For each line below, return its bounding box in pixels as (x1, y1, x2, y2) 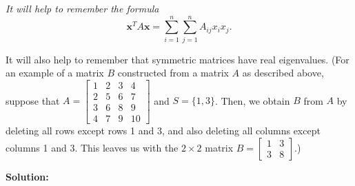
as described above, (242, 65, 324, 80)
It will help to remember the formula (6, 1, 159, 15)
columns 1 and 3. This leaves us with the (6, 140, 179, 154)
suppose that (6, 93, 60, 107)
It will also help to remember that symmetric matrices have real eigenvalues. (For (6, 52, 349, 66)
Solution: (6, 169, 49, 183)
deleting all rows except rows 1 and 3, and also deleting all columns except (6, 123, 321, 138)
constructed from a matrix (117, 65, 229, 80)
